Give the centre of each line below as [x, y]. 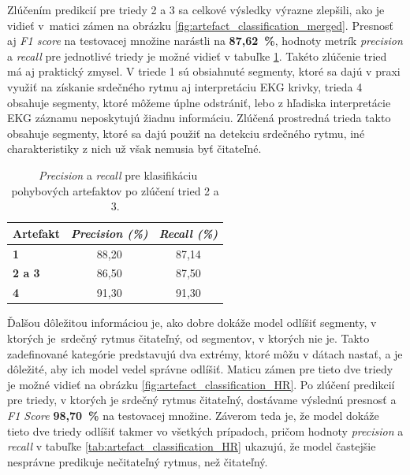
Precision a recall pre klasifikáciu [118, 174]
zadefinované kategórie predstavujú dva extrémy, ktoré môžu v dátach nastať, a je [205, 353]
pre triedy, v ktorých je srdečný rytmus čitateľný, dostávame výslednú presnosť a [202, 400]
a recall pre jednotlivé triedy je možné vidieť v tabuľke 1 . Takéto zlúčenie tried [197, 56]
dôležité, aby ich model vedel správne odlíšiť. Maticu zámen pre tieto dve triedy [200, 369]
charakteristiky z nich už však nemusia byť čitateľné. [134, 148]
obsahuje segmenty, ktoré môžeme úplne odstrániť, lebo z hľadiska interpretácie [199, 102]
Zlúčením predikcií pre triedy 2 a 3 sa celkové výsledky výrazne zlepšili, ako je [196, 9]
